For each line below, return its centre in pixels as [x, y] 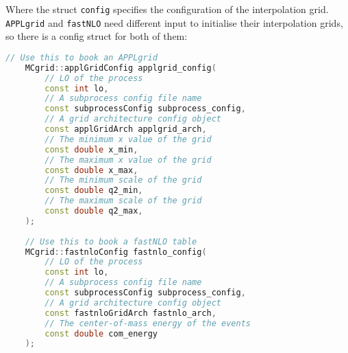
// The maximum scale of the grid [123, 201]
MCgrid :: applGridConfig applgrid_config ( [121, 68]
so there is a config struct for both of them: [97, 36]
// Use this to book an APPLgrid [82, 57]
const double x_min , [91, 149]
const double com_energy [101, 333]
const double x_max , [91, 170]
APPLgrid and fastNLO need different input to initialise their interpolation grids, [174, 22]
